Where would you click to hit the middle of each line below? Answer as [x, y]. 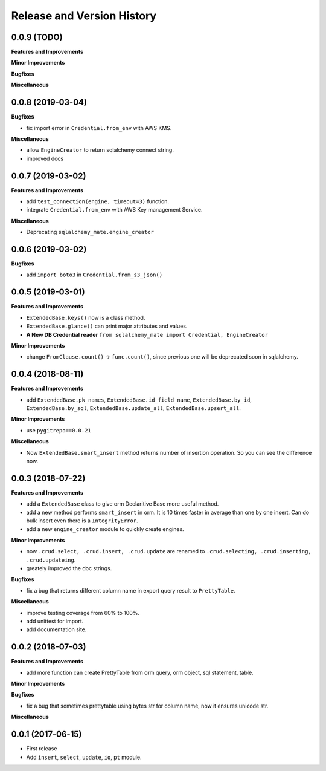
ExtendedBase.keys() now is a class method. [86, 317]
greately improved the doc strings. [69, 568]
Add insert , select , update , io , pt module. [84, 757]
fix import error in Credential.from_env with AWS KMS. [99, 128]
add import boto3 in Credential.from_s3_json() [94, 275]
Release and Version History [84, 16]
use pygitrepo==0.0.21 [59, 430]
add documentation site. [56, 629]
